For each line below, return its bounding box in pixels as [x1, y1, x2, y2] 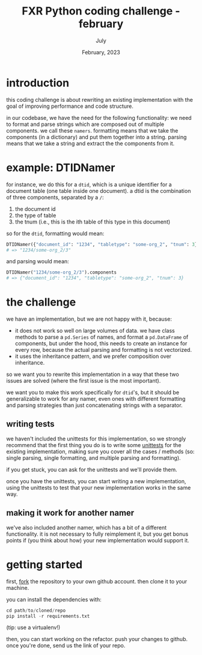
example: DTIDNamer [6, 161, 115, 174]
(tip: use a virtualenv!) [6, 624, 61, 631]
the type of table [14, 212, 57, 219]
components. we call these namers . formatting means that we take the [6, 127, 179, 134]
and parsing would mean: [6, 258, 69, 265]
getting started [6, 557, 83, 571]
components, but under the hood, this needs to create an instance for [14, 340, 188, 347]
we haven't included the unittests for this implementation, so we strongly [6, 435, 186, 442]
